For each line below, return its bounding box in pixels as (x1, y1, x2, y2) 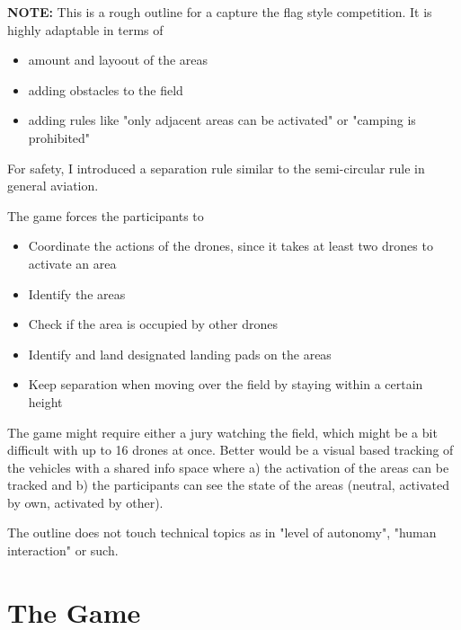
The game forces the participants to (7, 206, 204, 225)
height (28, 392, 63, 411)
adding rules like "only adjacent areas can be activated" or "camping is (28, 111, 416, 129)
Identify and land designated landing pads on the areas (28, 344, 332, 363)
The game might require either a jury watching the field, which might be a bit (7, 422, 438, 441)
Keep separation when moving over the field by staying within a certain (28, 375, 423, 394)
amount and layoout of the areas (28, 50, 208, 69)
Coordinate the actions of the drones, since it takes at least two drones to (28, 236, 433, 255)
